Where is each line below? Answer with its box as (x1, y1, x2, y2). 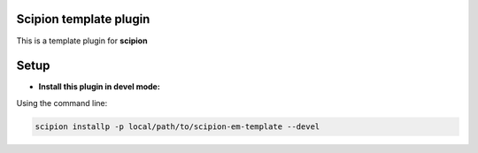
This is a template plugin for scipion (16, 35, 148, 46)
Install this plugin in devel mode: (38, 81, 161, 92)
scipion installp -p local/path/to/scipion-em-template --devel (35, 121, 320, 132)
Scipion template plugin (16, 11, 150, 27)
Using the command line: (16, 97, 108, 108)
